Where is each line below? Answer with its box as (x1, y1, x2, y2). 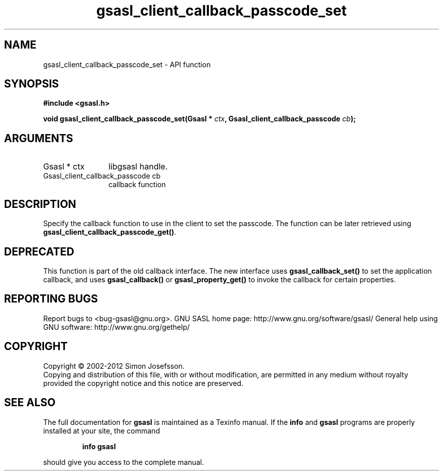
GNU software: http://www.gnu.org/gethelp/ (43, 322, 190, 331)
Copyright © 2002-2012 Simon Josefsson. (43, 361, 185, 370)
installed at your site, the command (43, 426, 160, 435)
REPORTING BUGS (4, 292, 98, 306)
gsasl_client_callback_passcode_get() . (43, 228, 176, 237)
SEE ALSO (4, 396, 56, 409)
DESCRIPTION (4, 197, 76, 210)
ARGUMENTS (4, 132, 73, 145)
